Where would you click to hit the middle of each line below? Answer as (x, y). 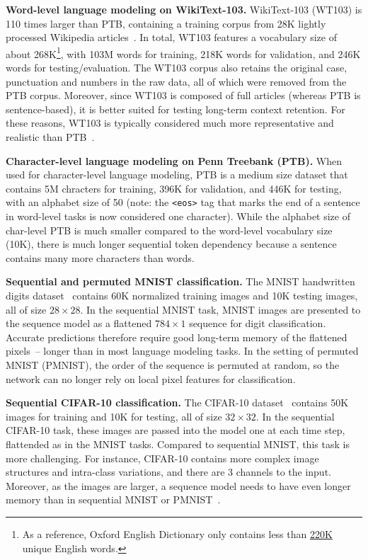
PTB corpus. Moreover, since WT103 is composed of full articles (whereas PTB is (183, 95)
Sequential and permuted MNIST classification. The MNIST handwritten (180, 281)
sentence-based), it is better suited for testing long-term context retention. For (176, 109)
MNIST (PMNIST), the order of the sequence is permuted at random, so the (173, 364)
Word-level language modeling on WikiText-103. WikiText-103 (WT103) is (184, 9)
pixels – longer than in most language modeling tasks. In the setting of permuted (182, 351)
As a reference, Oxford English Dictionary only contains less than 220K (177, 533)
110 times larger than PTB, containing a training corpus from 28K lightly (166, 23)
